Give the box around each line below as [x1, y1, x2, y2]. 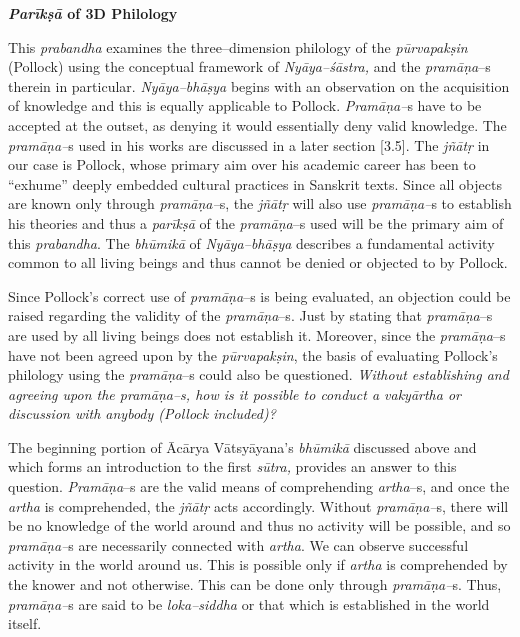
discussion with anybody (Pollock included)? [8, 403, 276, 424]
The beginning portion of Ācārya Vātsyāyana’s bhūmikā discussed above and [8, 436, 477, 457]
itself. [8, 613, 42, 634]
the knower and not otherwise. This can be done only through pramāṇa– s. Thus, [8, 574, 502, 595]
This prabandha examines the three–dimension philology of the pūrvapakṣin [8, 36, 468, 57]
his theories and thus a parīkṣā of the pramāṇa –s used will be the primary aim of [8, 212, 504, 233]
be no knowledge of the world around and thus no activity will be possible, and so [8, 515, 511, 536]
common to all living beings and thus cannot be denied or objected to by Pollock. [8, 252, 508, 273]
